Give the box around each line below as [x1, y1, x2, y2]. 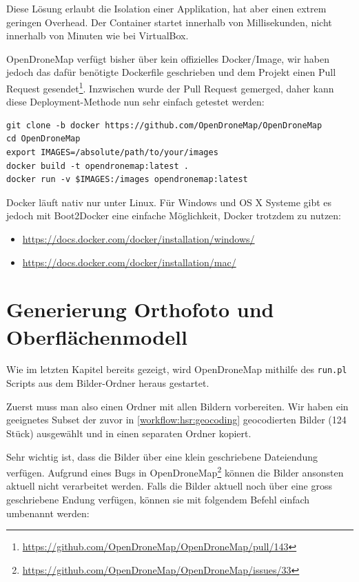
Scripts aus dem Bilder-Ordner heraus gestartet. [6, 376, 209, 390]
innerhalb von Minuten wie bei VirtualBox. [6, 28, 189, 43]
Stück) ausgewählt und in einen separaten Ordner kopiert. [6, 425, 252, 440]
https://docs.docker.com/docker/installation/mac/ [22, 254, 236, 269]
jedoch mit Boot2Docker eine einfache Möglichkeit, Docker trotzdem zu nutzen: [6, 208, 341, 223]
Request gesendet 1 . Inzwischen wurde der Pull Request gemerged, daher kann [6, 79, 334, 95]
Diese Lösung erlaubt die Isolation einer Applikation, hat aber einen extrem [6, 1, 327, 15]
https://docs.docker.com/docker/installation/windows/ [22, 231, 255, 245]
